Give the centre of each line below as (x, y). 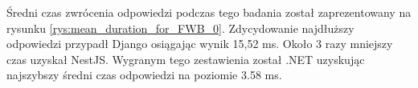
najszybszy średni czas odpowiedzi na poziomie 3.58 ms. (144, 75)
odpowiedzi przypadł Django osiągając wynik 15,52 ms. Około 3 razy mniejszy (200, 44)
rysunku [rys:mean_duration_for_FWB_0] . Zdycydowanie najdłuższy (180, 28)
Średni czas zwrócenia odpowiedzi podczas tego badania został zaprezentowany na (209, 12)
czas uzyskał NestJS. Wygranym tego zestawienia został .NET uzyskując (186, 59)
